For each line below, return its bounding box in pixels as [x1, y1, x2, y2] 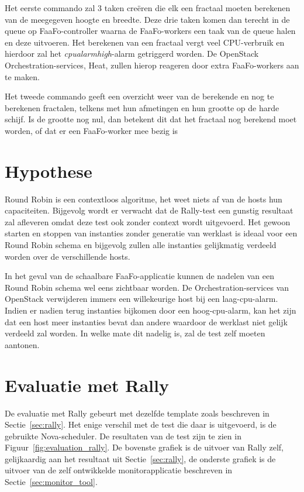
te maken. [5, 70, 40, 82]
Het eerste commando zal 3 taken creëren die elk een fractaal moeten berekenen [5, 2, 291, 13]
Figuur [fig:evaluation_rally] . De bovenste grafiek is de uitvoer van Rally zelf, [5, 441, 284, 453]
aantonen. [5, 338, 40, 350]
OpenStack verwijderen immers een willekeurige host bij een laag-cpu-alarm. [5, 293, 278, 305]
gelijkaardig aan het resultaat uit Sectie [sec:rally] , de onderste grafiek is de [5, 452, 276, 465]
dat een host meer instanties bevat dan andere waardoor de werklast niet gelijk [5, 315, 288, 328]
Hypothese [5, 159, 92, 183]
